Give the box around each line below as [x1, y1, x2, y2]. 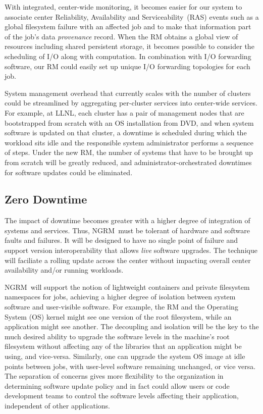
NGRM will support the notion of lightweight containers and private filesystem [5, 281, 250, 292]
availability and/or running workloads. [5, 265, 124, 275]
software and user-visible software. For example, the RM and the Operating [5, 301, 238, 312]
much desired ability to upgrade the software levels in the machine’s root [5, 331, 230, 341]
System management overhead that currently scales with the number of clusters [5, 87, 251, 98]
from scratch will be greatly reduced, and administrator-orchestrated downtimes [5, 157, 252, 167]
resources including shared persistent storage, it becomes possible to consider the [5, 41, 254, 51]
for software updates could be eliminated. [5, 167, 133, 177]
